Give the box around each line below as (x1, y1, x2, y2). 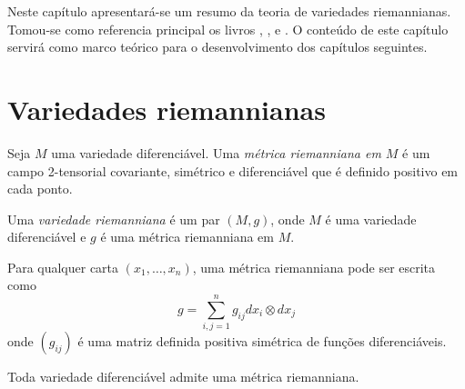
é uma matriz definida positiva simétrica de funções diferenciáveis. (77, 332, 447, 351)
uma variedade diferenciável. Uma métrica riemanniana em (51, 143, 381, 162)
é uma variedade (325, 209, 417, 228)
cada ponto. (7, 179, 73, 198)
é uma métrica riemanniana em (100, 227, 274, 246)
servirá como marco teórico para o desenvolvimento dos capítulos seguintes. (7, 37, 428, 56)
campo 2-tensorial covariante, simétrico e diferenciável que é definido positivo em (7, 161, 459, 180)
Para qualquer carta (7, 257, 119, 276)
